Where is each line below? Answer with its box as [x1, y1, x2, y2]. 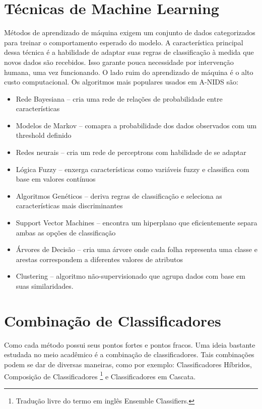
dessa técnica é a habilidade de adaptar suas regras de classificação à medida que [4, 47, 254, 57]
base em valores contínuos [16, 174, 96, 184]
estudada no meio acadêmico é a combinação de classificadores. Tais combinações [4, 349, 254, 360]
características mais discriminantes [16, 200, 123, 211]
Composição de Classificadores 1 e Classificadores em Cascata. [4, 369, 196, 381]
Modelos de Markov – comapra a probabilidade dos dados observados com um [16, 120, 257, 130]
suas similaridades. [16, 281, 74, 291]
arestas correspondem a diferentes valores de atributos [16, 254, 183, 264]
